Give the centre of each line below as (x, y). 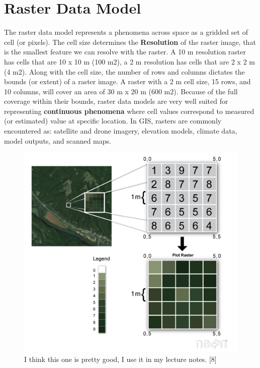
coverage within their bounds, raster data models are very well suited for (116, 101)
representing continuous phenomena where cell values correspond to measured (129, 111)
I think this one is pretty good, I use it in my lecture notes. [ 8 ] (120, 359)
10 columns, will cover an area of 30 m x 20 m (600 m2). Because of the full (121, 91)
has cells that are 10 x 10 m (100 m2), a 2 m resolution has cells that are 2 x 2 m (129, 61)
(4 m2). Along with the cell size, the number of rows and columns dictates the (124, 71)
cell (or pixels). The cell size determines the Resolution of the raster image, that (130, 42)
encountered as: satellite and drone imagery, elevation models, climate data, (121, 131)
